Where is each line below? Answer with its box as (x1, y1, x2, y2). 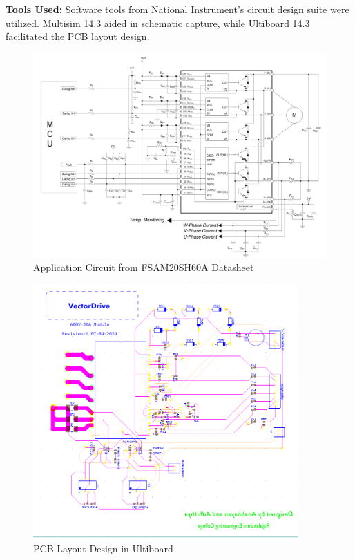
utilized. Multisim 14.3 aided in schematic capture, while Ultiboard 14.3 (6, 15, 310, 30)
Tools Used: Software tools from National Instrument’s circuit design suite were (6, 2, 349, 16)
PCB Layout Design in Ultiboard (33, 541, 173, 555)
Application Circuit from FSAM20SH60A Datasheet (33, 260, 254, 274)
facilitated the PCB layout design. (6, 29, 150, 44)
